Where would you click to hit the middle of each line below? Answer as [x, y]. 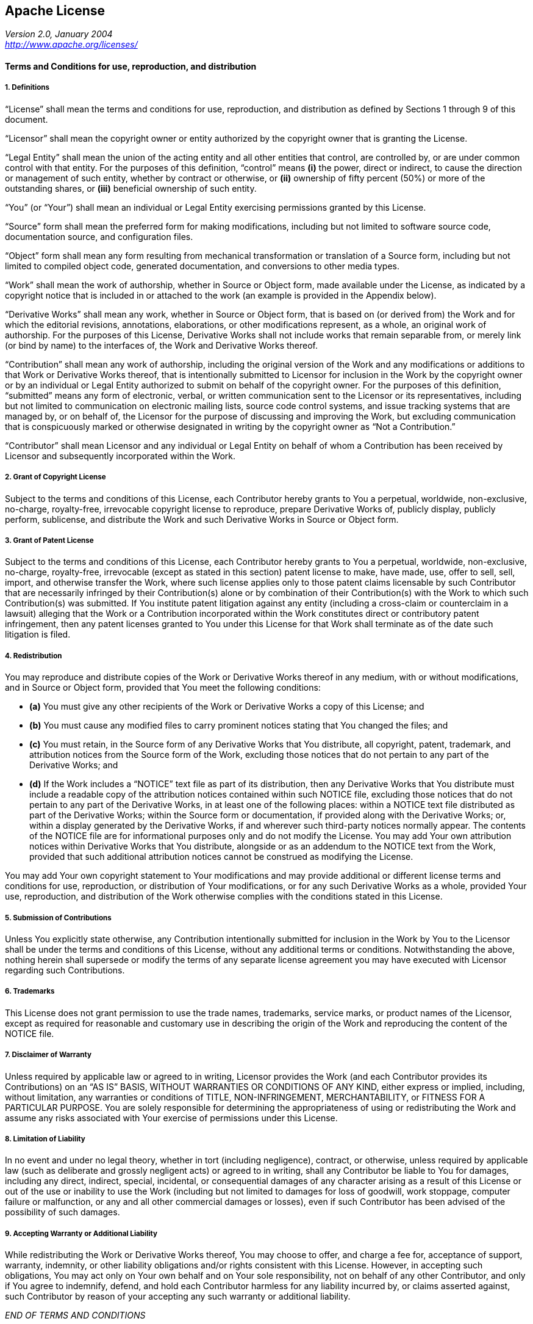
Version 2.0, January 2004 [59, 34]
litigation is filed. [38, 635]
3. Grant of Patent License [49, 540]
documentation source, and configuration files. [99, 236]
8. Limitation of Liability [45, 1139]
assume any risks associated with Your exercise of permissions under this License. [171, 1118]
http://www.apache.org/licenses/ [71, 45]
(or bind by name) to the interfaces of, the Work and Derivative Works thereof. [161, 345]
